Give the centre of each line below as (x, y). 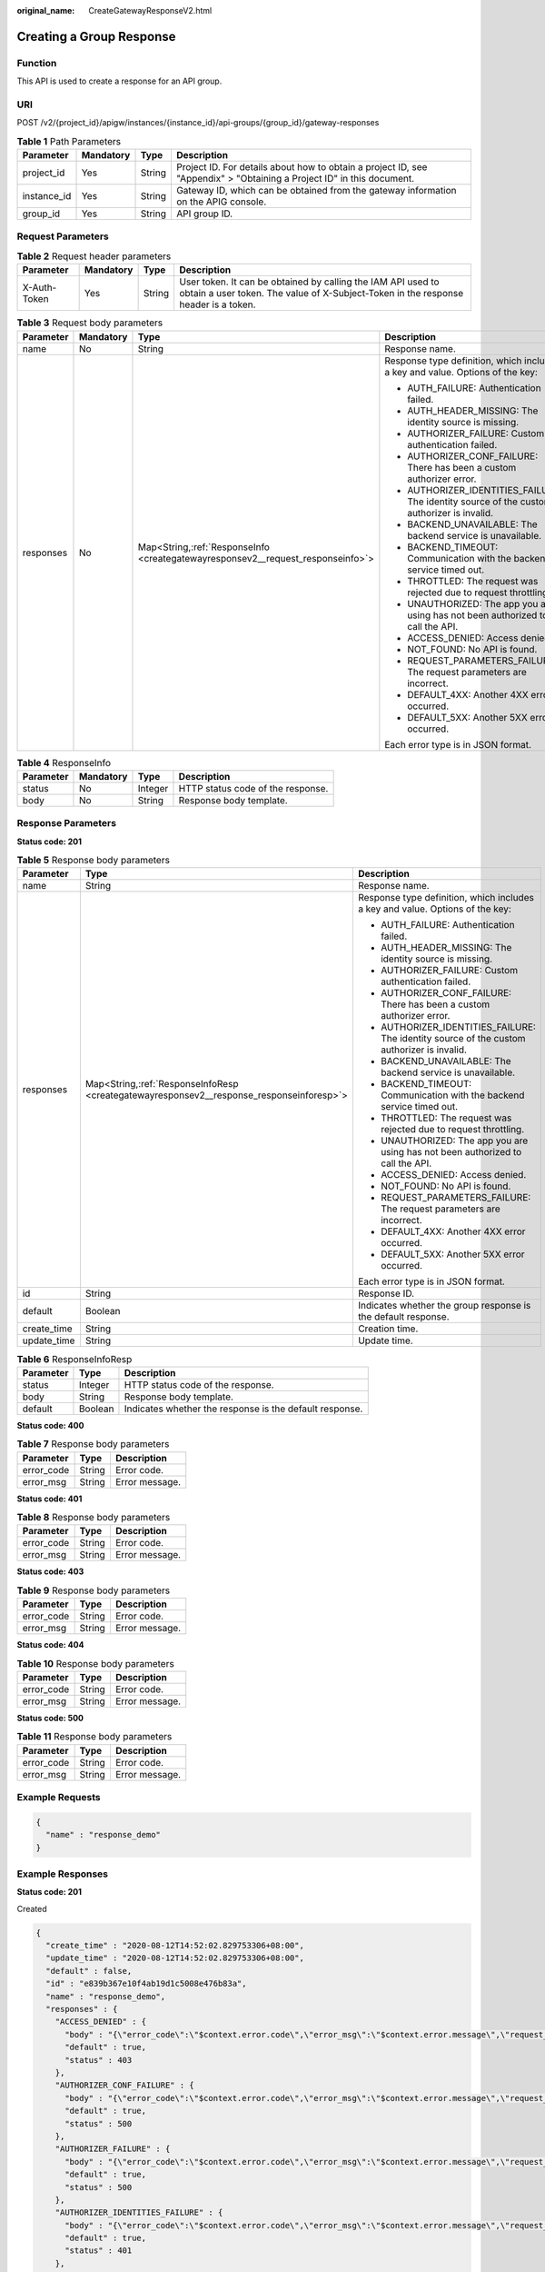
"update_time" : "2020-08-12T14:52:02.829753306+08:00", (175, 1958)
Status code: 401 (50, 1499)
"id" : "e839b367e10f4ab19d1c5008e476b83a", (146, 1984)
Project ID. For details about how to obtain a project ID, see (302, 167)
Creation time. (388, 1329)
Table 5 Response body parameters (93, 861)
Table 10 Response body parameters (95, 1663)
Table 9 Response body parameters (94, 1590)
